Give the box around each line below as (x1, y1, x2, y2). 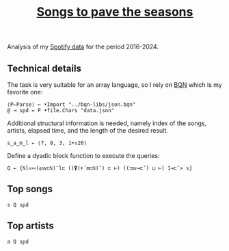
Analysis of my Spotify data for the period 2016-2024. (7, 42, 159, 51)
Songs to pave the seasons (36, 4, 193, 20)
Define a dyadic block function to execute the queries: (7, 152, 160, 159)
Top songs (7, 183, 53, 195)
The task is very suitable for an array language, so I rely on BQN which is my (7, 81, 222, 89)
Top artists (7, 220, 55, 232)
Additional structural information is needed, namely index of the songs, (7, 119, 207, 127)
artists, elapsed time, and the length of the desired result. (7, 127, 169, 134)
